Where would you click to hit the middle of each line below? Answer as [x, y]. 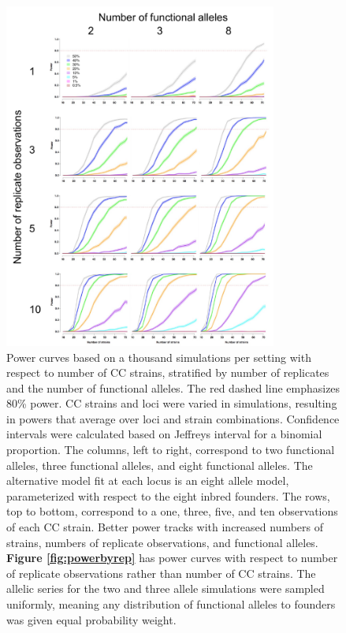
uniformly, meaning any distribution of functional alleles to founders [171, 604]
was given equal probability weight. [91, 619]
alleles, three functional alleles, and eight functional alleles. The [160, 465]
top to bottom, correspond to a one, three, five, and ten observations [172, 511]
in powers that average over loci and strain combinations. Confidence [173, 418]
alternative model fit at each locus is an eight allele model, [148, 480]
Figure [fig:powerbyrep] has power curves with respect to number [172, 558]
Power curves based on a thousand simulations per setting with [159, 357]
